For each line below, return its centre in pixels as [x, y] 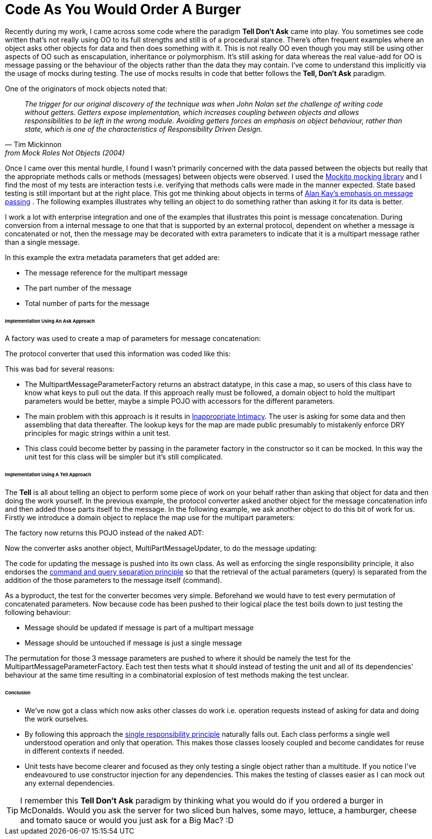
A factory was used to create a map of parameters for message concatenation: [133, 339]
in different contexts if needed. [75, 751]
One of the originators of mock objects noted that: [86, 88]
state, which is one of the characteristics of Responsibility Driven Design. [144, 129]
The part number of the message [78, 288]
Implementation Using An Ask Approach [50, 321]
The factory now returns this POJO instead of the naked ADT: [104, 533]
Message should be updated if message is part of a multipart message [139, 628]
